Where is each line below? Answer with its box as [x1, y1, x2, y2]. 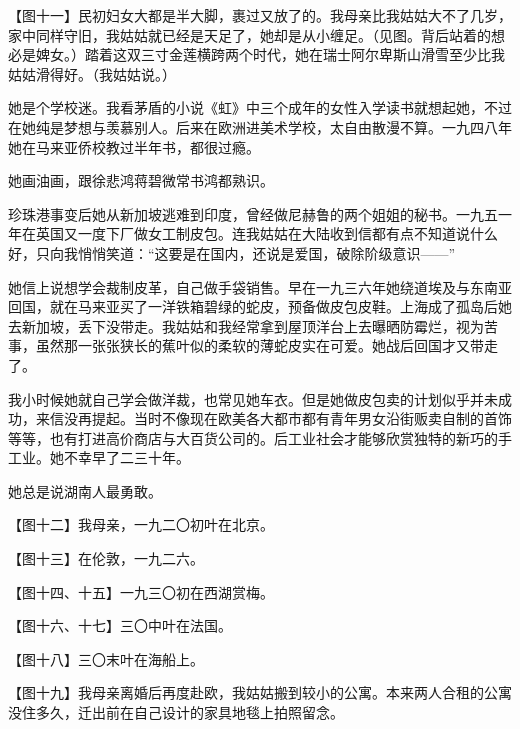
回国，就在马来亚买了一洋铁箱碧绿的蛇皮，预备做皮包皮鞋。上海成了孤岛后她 [8, 296, 512, 317]
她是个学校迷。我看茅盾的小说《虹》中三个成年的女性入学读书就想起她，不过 [8, 97, 512, 118]
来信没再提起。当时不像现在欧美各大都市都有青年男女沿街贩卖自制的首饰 [35, 408, 512, 429]
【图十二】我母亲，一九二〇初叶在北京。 [8, 514, 274, 535]
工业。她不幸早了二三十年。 [8, 447, 190, 468]
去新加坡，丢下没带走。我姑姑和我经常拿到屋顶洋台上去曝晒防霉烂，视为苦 [8, 315, 498, 336]
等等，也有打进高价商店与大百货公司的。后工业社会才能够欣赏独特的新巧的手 [8, 427, 512, 448]
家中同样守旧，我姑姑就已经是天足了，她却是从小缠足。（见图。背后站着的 [8, 24, 491, 45]
